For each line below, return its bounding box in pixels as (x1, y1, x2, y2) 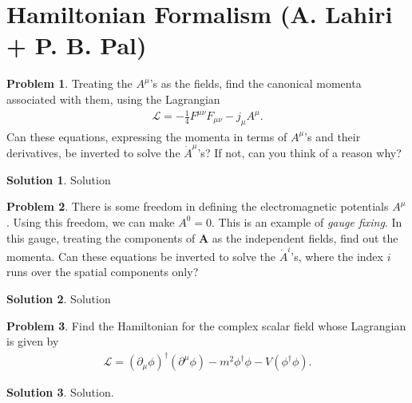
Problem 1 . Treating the (6, 75, 133, 92)
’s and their (304, 128, 361, 144)
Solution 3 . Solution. (6, 384, 114, 401)
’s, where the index (291, 247, 383, 264)
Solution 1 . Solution (6, 171, 111, 188)
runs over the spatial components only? (6, 263, 199, 280)
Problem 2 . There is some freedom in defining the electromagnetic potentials (6, 198, 389, 215)
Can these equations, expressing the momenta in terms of (6, 128, 287, 144)
